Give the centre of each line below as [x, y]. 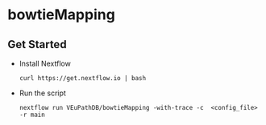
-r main [32, 115]
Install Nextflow [45, 63]
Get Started [37, 44]
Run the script [42, 93]
